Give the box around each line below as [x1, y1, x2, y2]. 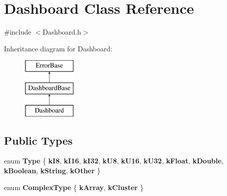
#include [4, 27, 32, 37]
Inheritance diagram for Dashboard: [4, 43, 113, 53]
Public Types [4, 132, 73, 148]
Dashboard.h [42, 27, 81, 37]
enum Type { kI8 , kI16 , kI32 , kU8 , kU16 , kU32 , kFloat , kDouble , [4, 156, 224, 166]
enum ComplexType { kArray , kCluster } [4, 182, 144, 192]
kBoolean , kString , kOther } [4, 165, 101, 176]
